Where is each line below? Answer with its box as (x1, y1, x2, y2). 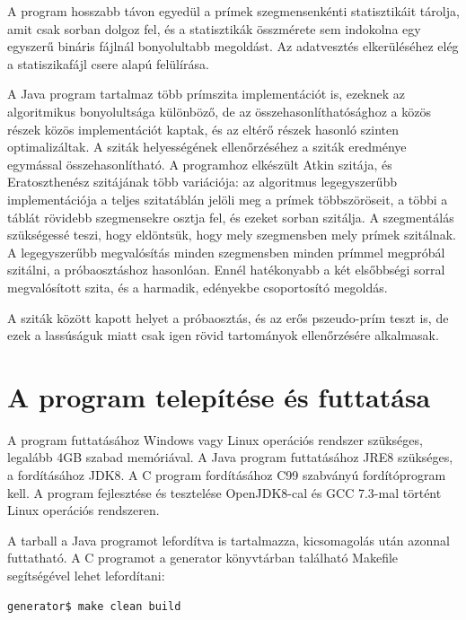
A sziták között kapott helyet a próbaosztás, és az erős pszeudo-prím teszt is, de (7, 308, 449, 327)
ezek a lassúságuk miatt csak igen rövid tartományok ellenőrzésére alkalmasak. (7, 326, 439, 345)
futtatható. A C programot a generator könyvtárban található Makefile (7, 548, 399, 567)
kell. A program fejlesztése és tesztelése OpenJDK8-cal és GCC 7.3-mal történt (7, 483, 442, 502)
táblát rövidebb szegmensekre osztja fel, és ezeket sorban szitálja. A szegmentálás (7, 207, 454, 226)
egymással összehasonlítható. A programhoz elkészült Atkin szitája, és (7, 154, 392, 173)
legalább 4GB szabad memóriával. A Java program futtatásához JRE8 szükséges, (7, 448, 453, 467)
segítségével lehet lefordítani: (7, 565, 165, 584)
